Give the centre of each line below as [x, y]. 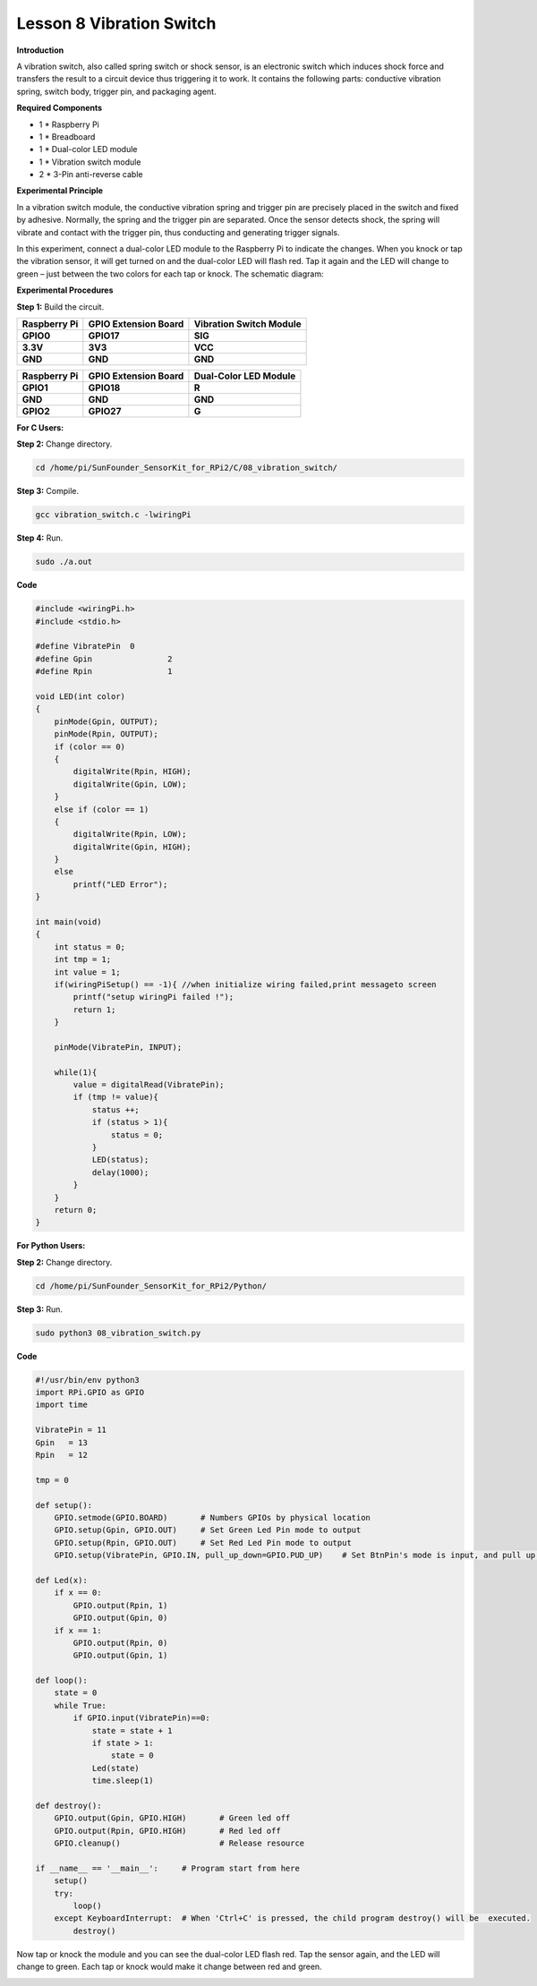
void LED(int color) [80, 696]
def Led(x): [62, 1580]
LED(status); [120, 1160]
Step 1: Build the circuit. [60, 307]
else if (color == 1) [102, 809]
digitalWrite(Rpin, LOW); [130, 834]
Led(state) [116, 1768]
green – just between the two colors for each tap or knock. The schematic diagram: [170, 274]
